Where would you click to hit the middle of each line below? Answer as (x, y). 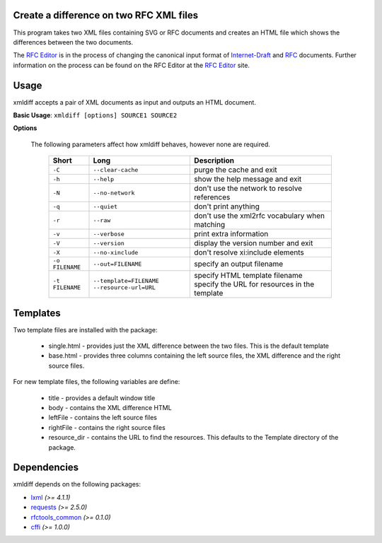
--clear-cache (116, 170)
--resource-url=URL (124, 287)
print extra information (231, 234)
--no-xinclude (116, 252)
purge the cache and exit (236, 170)
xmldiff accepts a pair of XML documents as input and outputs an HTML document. (134, 102)
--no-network (114, 193)
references (212, 197)
